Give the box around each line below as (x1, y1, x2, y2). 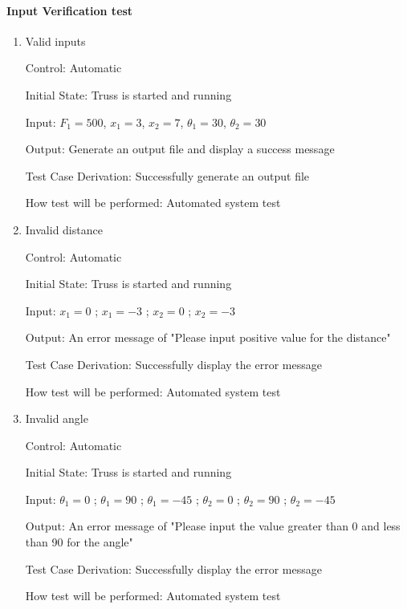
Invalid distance (25, 221, 103, 238)
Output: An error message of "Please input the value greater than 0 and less (25, 518, 401, 534)
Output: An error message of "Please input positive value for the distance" (25, 329, 391, 346)
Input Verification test (6, 2, 133, 18)
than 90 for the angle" (25, 534, 133, 550)
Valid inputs (25, 32, 86, 49)
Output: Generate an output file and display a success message (25, 140, 335, 157)
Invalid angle (25, 410, 88, 427)
